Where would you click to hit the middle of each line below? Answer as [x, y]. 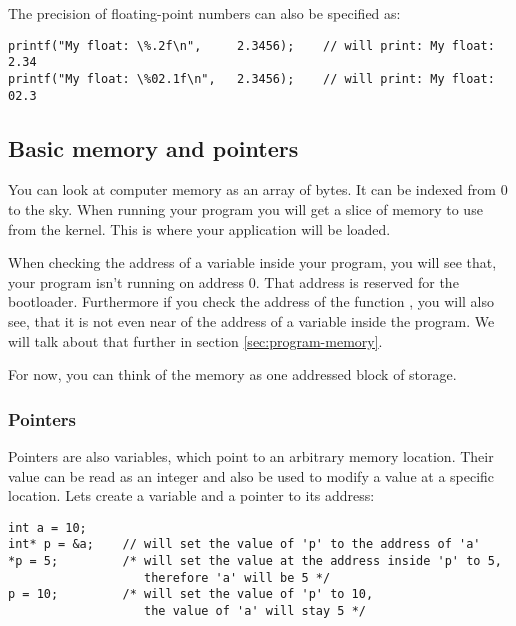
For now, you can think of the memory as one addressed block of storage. [232, 374]
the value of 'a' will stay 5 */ [255, 611]
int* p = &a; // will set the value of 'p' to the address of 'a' [244, 544]
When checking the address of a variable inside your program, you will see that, [252, 262]
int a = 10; [47, 527]
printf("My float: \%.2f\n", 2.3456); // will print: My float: [251, 45]
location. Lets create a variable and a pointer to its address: [191, 495]
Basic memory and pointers [153, 147]
